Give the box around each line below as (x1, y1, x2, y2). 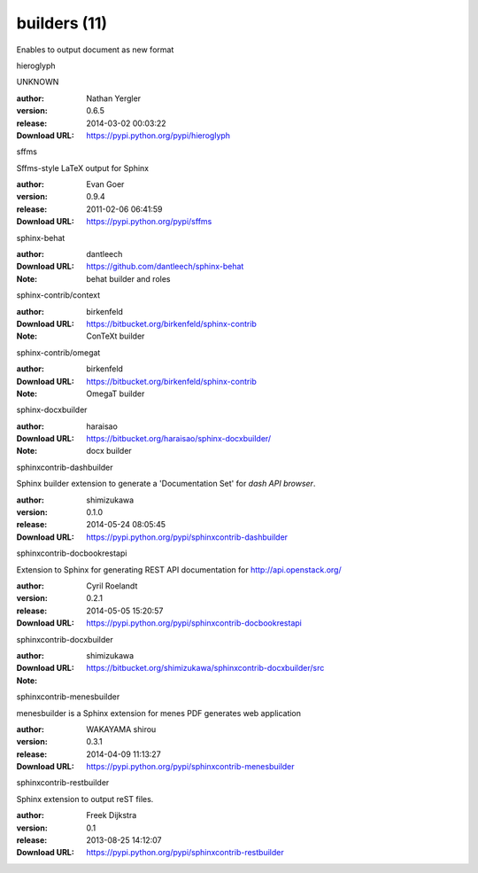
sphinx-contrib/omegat (16, 347, 101, 358)
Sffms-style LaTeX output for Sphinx (16, 162, 150, 173)
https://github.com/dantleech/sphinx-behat (86, 261, 244, 272)
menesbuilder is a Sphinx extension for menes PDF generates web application (16, 707, 301, 718)
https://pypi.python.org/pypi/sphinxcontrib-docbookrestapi (86, 618, 303, 628)
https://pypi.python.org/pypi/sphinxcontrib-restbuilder (86, 847, 284, 858)
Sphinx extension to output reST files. (16, 793, 154, 804)
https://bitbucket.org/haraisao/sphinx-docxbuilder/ (86, 433, 272, 444)
